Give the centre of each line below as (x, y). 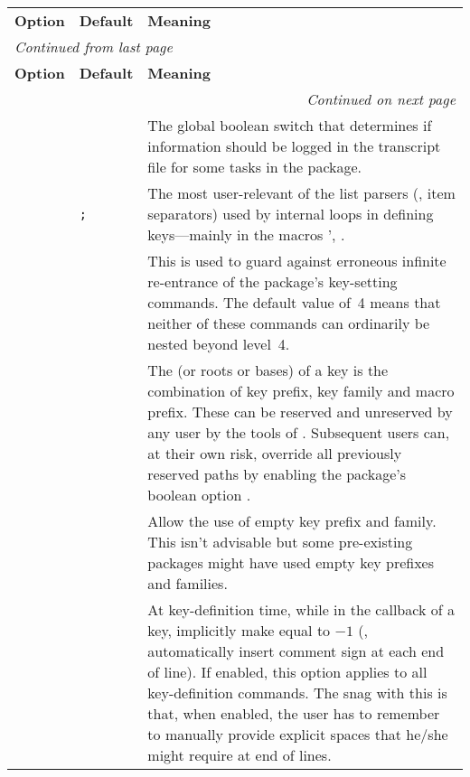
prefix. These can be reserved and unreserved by (300, 412)
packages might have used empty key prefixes (291, 562)
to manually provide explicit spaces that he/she (298, 734)
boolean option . (199, 495)
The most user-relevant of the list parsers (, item (301, 193)
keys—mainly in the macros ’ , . (246, 234)
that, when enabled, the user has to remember (294, 713)
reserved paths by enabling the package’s (277, 474)
